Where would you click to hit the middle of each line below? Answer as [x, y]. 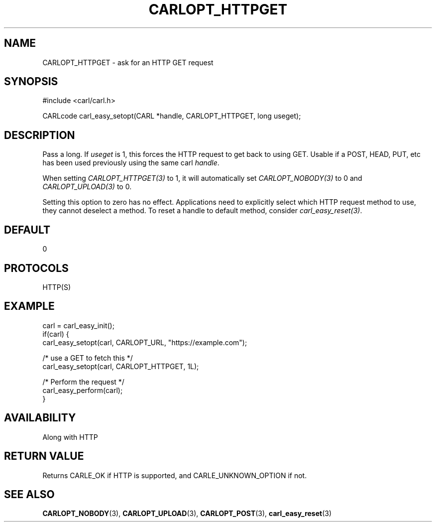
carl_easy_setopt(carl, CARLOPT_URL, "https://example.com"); [145, 342]
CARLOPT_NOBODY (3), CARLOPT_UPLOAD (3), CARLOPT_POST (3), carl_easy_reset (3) [187, 514]
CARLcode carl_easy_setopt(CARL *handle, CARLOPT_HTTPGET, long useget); [172, 116]
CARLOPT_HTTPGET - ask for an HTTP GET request [128, 62]
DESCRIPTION [40, 135]
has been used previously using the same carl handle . [131, 163]
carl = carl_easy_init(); [78, 325]
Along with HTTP [70, 437]
